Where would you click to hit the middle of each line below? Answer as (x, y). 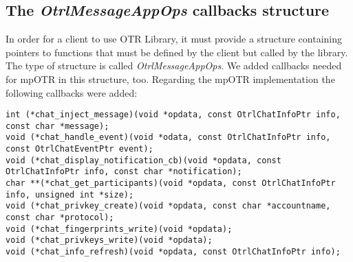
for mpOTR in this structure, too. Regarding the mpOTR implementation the (170, 79)
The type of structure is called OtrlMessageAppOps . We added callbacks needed (174, 65)
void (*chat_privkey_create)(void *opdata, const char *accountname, (168, 206)
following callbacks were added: (72, 92)
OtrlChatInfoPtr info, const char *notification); (124, 172)
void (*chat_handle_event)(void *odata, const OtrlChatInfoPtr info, (168, 138)
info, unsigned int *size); (70, 194)
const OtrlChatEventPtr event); (79, 149)
